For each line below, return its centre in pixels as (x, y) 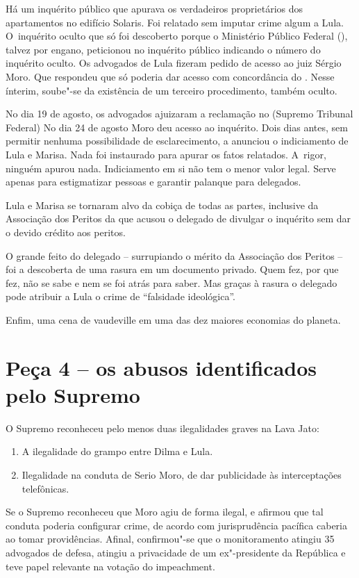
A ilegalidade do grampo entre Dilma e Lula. (117, 451)
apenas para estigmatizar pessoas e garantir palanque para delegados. (153, 182)
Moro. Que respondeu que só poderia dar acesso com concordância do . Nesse (170, 76)
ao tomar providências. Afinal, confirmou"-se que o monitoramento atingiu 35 (170, 539)
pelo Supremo (73, 394)
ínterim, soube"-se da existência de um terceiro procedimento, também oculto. (172, 90)
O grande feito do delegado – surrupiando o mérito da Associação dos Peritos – (174, 255)
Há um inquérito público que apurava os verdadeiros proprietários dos (155, 8)
